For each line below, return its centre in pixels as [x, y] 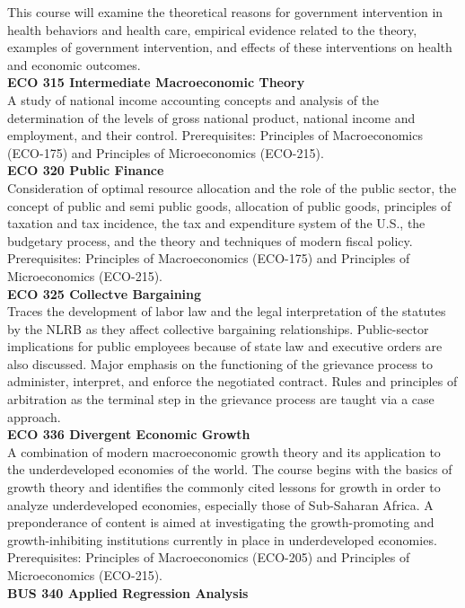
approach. [34, 416]
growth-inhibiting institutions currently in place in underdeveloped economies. [222, 539]
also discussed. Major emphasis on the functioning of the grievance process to [220, 363]
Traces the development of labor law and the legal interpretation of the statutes [227, 311]
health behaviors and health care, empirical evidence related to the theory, [212, 29]
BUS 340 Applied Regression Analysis [128, 592]
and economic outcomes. [74, 64]
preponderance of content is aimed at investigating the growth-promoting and [221, 522]
